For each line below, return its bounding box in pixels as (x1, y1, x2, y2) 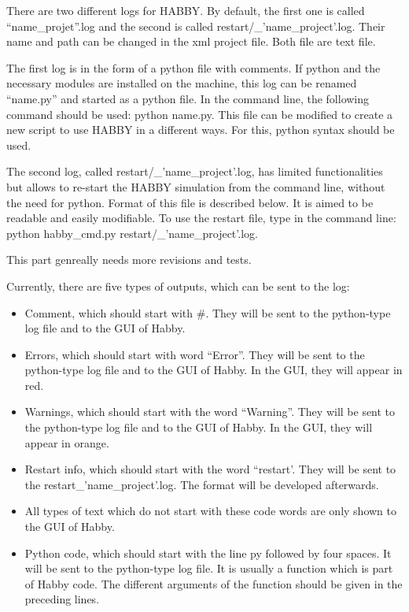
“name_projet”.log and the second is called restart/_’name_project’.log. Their (6, 17, 385, 34)
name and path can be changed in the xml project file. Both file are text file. (6, 33, 376, 50)
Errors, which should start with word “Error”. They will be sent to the (24, 346, 365, 362)
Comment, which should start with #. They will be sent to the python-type (24, 304, 391, 321)
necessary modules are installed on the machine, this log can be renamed (6, 75, 357, 91)
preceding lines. (24, 591, 100, 607)
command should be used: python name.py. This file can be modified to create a (6, 106, 393, 122)
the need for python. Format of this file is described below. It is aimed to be (6, 194, 374, 210)
